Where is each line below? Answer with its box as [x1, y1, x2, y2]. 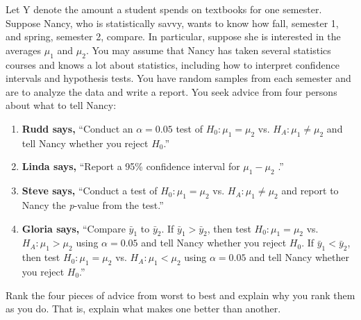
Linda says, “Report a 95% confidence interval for [22, 159, 240, 174]
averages [6, 42, 42, 57]
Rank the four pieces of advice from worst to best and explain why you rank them [6, 287, 355, 302]
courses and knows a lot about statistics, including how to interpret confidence [6, 57, 339, 71]
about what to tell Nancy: [6, 98, 117, 112]
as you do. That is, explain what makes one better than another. [6, 301, 281, 316]
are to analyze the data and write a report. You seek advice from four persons [6, 84, 337, 99]
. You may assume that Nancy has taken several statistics [85, 42, 331, 57]
